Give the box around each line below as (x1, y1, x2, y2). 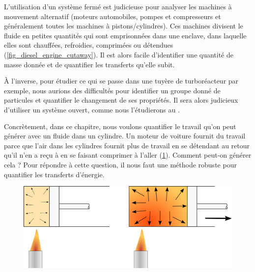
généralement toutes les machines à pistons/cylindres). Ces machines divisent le (4, 21, 243, 31)
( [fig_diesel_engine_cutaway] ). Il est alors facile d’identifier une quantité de (4, 49, 233, 59)
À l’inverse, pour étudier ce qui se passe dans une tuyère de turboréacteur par (4, 76, 239, 86)
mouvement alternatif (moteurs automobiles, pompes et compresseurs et (4, 11, 221, 21)
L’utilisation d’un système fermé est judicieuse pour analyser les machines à (4, 1, 232, 11)
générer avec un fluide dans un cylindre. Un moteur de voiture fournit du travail (4, 131, 246, 141)
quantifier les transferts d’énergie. (4, 169, 105, 179)
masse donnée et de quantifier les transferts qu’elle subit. (4, 59, 175, 69)
